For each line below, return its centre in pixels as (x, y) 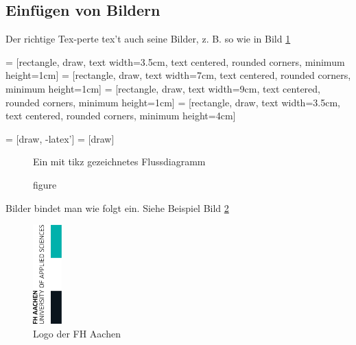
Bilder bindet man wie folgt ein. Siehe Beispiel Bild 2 (117, 207)
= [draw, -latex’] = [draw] (60, 138)
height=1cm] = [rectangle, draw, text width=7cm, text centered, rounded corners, (178, 75)
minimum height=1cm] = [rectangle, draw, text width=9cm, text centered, (163, 88)
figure (45, 184)
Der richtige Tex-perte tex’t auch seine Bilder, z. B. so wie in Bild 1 (148, 39)
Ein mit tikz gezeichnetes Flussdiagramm (119, 162)
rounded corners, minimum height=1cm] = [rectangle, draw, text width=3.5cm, (173, 102)
